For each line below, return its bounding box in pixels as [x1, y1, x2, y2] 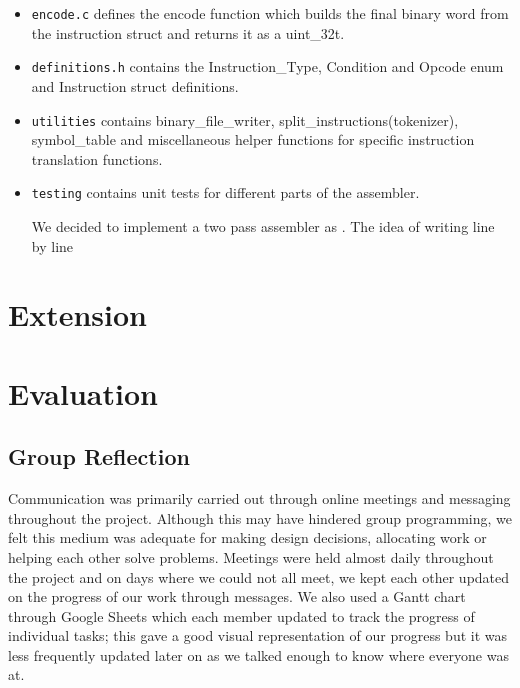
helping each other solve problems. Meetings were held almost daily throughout [8, 546, 494, 567]
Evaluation [8, 372, 158, 413]
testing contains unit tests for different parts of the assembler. [31, 182, 420, 203]
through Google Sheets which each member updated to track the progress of [8, 605, 475, 626]
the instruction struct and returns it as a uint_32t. [31, 22, 345, 43]
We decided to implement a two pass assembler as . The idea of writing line [31, 216, 495, 236]
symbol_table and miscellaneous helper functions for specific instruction [31, 129, 475, 150]
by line [31, 235, 74, 256]
